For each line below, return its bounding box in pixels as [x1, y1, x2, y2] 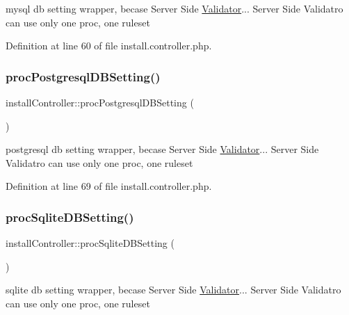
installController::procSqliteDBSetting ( [6, 236, 174, 250]
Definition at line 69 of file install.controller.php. [6, 179, 212, 193]
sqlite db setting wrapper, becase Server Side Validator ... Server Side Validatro [6, 282, 341, 297]
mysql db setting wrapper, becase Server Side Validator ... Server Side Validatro [6, 1, 343, 15]
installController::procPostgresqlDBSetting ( [6, 95, 194, 109]
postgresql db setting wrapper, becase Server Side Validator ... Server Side [6, 142, 319, 156]
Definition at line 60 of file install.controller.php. [6, 38, 212, 53]
